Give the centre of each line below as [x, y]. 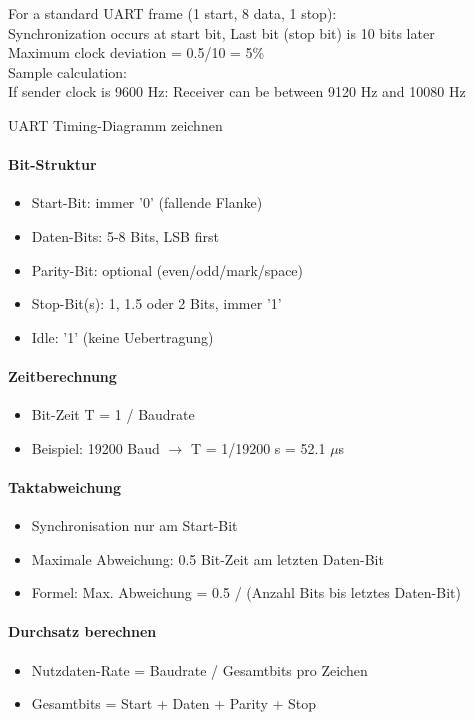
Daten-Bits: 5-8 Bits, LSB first [125, 235]
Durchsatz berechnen [82, 631]
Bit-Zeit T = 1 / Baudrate [113, 414]
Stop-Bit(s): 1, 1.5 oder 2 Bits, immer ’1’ [156, 303]
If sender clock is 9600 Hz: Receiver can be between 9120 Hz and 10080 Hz [237, 91]
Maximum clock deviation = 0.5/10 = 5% [136, 52]
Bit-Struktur [52, 164]
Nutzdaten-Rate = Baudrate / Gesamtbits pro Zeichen [199, 669]
